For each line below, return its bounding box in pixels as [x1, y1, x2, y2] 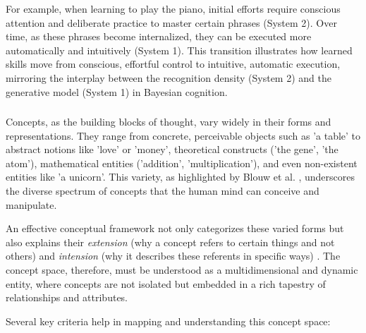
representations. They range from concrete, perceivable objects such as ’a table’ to [6, 128, 361, 143]
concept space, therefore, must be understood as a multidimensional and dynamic [6, 262, 358, 277]
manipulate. [6, 197, 57, 212]
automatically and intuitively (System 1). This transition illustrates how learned [6, 42, 353, 57]
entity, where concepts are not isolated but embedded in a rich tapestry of [6, 276, 326, 291]
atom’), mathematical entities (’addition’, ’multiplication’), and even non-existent [6, 155, 358, 170]
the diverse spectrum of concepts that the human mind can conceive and [6, 183, 319, 198]
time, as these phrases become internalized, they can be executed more [6, 29, 312, 44]
